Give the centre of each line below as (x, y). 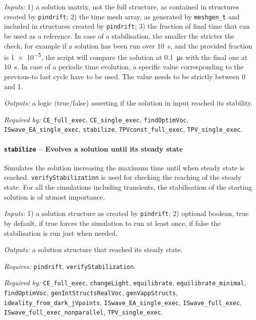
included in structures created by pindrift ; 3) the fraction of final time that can (127, 26)
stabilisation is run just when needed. (61, 233)
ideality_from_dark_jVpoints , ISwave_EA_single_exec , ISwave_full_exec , (123, 302)
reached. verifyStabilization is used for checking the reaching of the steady (123, 177)
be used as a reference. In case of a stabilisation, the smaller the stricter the (119, 35)
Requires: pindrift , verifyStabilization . (70, 266)
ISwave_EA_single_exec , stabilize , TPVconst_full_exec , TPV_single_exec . (123, 129)
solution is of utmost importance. (55, 196)
